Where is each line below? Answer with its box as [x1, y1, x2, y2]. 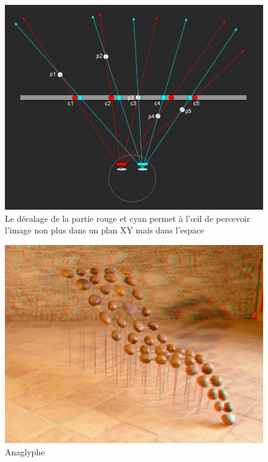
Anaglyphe [5, 445, 45, 458]
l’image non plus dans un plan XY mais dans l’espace [5, 224, 205, 236]
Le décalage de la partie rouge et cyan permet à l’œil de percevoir [5, 211, 250, 224]
